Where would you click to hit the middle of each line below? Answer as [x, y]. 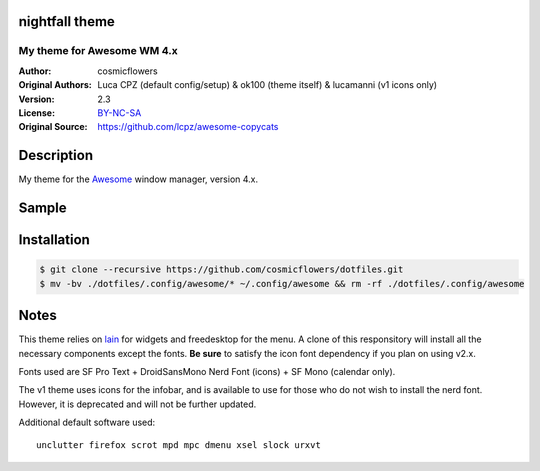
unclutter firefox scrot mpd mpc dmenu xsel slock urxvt [179, 445]
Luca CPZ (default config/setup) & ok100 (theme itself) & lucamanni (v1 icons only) [267, 85]
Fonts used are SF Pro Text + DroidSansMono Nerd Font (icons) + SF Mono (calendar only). [207, 371]
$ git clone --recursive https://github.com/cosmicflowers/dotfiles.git [221, 269]
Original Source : [53, 127]
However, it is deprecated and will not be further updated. [137, 404]
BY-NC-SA [119, 112]
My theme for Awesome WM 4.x [98, 51]
